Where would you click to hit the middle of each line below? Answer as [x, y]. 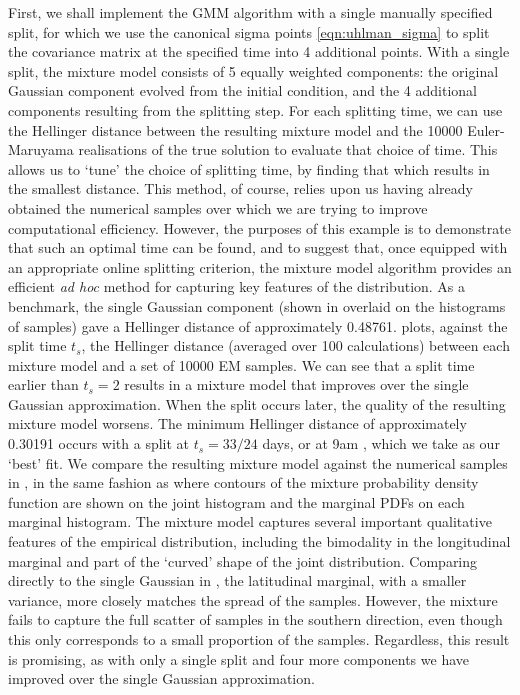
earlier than [43, 384]
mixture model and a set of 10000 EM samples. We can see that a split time [241, 364]
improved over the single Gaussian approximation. [161, 678]
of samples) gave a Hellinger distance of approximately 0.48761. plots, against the [258, 325]
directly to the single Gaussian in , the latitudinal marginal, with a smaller [237, 580]
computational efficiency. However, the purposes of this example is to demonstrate [259, 227]
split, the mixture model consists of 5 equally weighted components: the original [253, 70]
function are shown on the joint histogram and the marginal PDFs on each [236, 501]
